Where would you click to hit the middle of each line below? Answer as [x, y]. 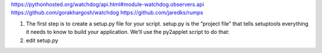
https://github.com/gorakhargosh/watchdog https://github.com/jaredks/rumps [107, 13]
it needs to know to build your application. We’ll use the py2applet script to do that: [128, 32]
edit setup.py [42, 40]
